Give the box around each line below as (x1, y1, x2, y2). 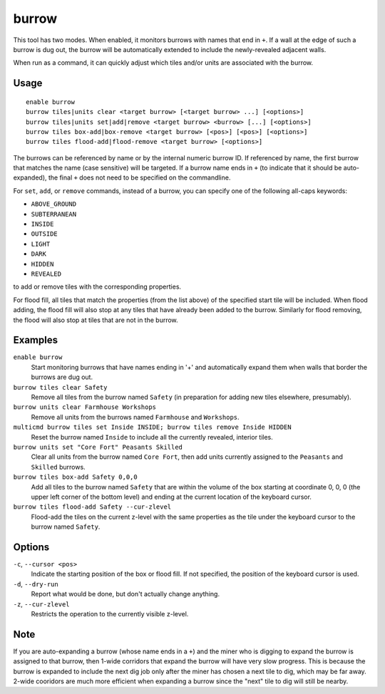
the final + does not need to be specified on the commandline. (48, 173, 231, 182)
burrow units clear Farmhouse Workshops (13, 403, 157, 411)
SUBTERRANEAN (31, 210, 77, 218)
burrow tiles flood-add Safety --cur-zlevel (13, 503, 172, 511)
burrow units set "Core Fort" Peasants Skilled (13, 442, 183, 451)
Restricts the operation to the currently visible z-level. (31, 609, 189, 618)
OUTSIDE (31, 230, 58, 238)
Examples (13, 334, 58, 346)
